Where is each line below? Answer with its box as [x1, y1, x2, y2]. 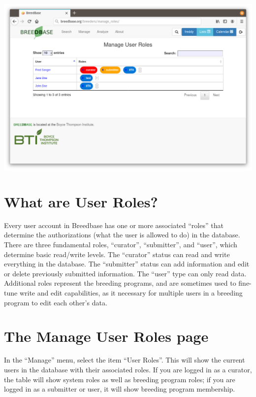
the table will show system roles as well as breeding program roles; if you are [4, 374, 235, 384]
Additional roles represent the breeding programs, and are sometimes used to [4, 278, 236, 288]
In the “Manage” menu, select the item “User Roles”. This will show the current [4, 355, 245, 365]
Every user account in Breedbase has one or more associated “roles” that [4, 220, 224, 230]
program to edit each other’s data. [4, 297, 107, 307]
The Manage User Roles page [4, 326, 209, 346]
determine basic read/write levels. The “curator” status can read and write [4, 249, 230, 259]
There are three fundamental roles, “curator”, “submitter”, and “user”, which [4, 239, 237, 250]
